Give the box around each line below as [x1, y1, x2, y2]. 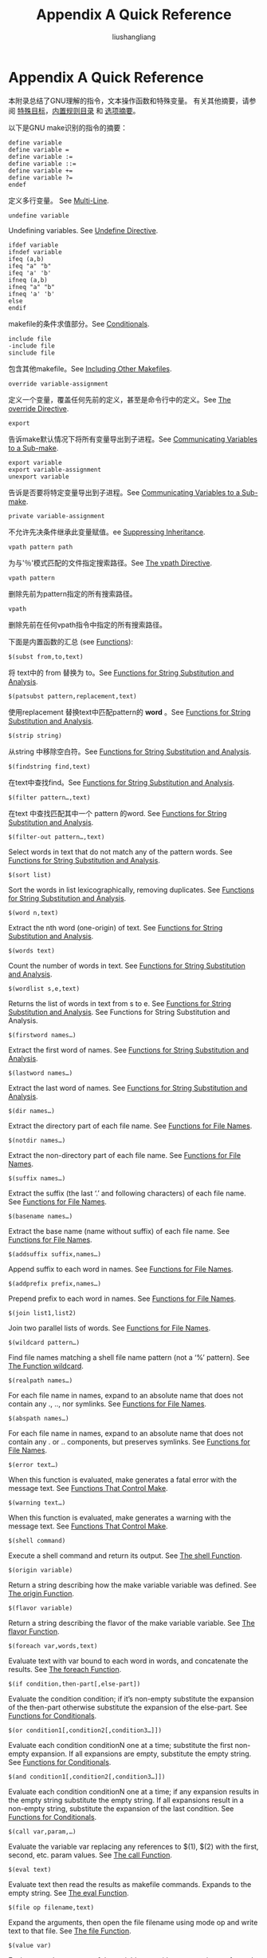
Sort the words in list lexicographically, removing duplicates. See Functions [8, 885, 255, 894]
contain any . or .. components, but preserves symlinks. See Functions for [8, 1437, 251, 1446]
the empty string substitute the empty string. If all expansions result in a [8, 1795, 245, 1805]
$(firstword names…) [8, 1031, 77, 1039]
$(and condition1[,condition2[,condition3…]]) [8, 1773, 166, 1781]
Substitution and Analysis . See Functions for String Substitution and [8, 1007, 230, 1017]
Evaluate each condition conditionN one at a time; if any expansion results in [8, 1786, 259, 1796]
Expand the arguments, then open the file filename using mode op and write [8, 1917, 258, 1927]
